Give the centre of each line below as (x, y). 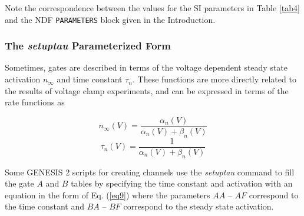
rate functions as (35, 102)
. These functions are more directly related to (214, 79)
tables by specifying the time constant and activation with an (182, 183)
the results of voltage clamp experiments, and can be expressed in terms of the (147, 90)
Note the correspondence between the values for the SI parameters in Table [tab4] (152, 8)
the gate (19, 183)
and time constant (90, 79)
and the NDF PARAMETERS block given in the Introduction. (110, 19)
